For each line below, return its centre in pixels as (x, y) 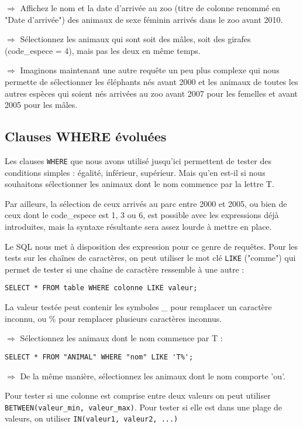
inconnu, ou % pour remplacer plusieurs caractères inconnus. (113, 318)
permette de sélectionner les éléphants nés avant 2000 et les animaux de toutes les (151, 81)
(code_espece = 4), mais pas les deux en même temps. (103, 50)
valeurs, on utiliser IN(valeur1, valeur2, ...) (92, 418)
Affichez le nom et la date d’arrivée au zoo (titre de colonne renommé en (150, 8)
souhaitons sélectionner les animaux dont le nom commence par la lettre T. (140, 184)
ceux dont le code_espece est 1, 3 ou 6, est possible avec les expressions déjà (142, 215)
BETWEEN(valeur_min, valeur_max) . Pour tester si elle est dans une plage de (144, 407)
